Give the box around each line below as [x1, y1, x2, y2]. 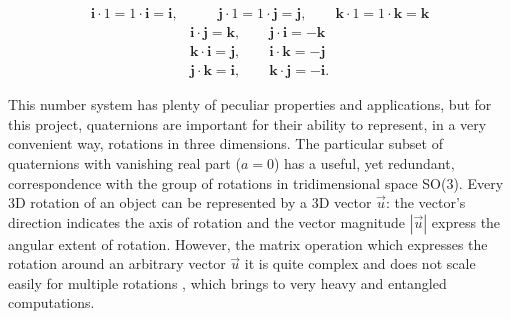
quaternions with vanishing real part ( [8, 152, 241, 173]
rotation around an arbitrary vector [8, 253, 226, 274]
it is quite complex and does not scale [244, 253, 476, 274]
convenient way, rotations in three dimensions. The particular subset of [8, 133, 443, 154]
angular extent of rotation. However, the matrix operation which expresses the [8, 233, 488, 254]
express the [431, 211, 501, 232]
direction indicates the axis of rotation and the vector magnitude [8, 211, 405, 232]
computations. [8, 292, 95, 313]
